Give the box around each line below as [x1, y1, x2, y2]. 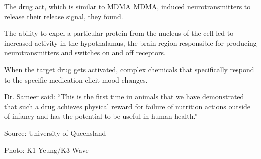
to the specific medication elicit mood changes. [4, 74, 148, 85]
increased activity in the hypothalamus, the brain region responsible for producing [4, 37, 257, 48]
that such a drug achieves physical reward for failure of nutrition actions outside [4, 101, 251, 111]
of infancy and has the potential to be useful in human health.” [4, 111, 198, 121]
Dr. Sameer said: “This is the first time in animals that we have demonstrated [4, 91, 244, 102]
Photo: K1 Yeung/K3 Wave [4, 144, 89, 155]
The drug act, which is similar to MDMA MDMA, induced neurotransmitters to [4, 1, 251, 11]
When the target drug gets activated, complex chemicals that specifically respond [4, 64, 254, 74]
